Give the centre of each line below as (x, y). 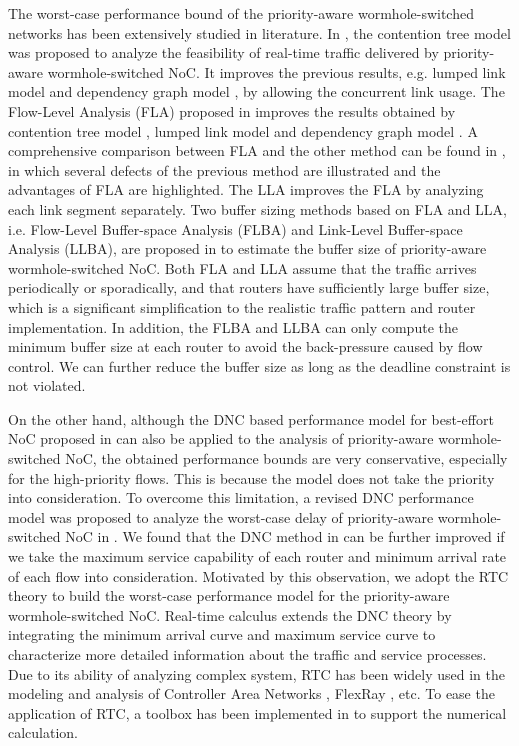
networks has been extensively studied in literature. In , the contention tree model (259, 32)
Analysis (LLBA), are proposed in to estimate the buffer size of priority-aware (247, 248)
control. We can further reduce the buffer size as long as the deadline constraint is (259, 365)
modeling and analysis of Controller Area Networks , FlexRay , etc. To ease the (251, 693)
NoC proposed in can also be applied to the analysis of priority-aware (221, 438)
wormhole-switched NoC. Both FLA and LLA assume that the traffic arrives (242, 267)
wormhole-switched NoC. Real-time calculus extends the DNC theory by (230, 614)
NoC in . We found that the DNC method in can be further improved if (285, 536)
